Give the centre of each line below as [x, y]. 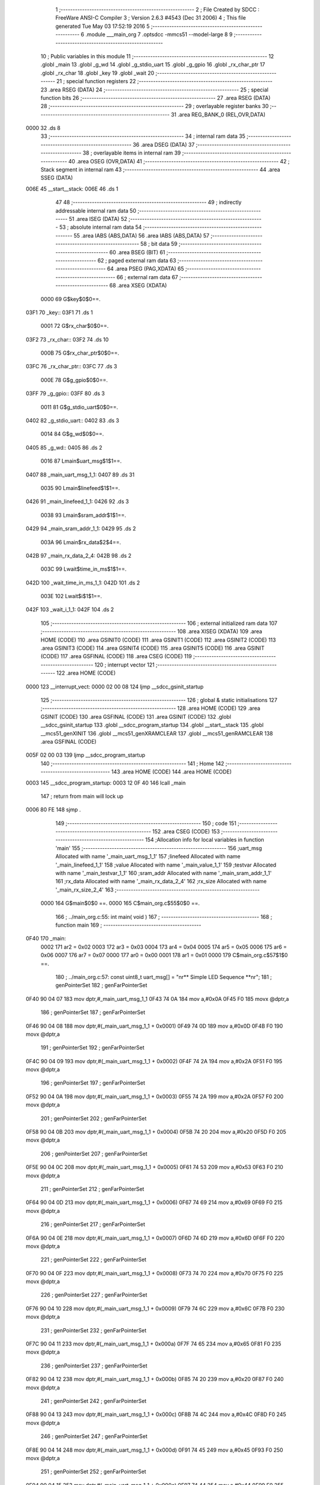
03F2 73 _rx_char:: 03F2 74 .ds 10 [67, 339]
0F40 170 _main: [46, 939]
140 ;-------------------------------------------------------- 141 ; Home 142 [132, 763]
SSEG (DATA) [57, 178]
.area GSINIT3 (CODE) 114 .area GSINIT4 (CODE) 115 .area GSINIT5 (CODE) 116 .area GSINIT [153, 648]
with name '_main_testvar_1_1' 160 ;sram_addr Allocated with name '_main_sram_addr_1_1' [164, 873]
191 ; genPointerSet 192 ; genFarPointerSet [92, 1048]
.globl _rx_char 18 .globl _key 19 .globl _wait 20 [97, 73]
